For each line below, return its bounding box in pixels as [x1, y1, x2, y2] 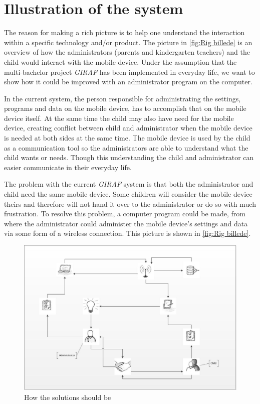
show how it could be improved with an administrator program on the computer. [4, 76, 252, 87]
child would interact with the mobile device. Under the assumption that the [4, 56, 237, 67]
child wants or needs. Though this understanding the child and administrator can [4, 152, 254, 163]
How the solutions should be [24, 391, 111, 402]
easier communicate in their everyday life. [4, 162, 132, 172]
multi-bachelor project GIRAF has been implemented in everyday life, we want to [4, 66, 255, 77]
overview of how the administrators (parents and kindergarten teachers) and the [4, 47, 250, 57]
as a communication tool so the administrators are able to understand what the [4, 142, 248, 153]
